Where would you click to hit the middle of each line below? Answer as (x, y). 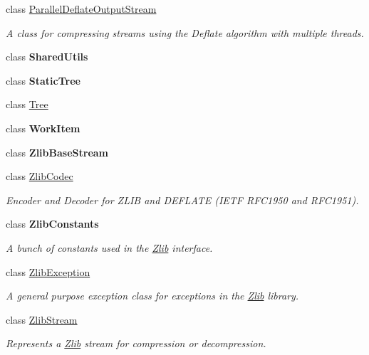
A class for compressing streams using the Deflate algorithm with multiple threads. (185, 32)
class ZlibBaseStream (57, 152)
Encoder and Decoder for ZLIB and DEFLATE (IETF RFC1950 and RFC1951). (182, 200)
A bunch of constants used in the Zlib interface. (109, 247)
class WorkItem (43, 128)
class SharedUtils (47, 57)
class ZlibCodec (40, 176)
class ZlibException (48, 271)
